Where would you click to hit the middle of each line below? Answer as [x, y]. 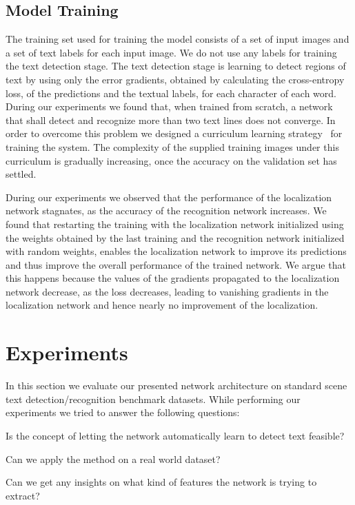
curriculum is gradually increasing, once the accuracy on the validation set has [171, 160]
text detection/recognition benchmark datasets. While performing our [153, 399]
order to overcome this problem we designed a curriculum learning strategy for [174, 133]
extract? [23, 495]
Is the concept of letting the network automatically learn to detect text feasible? [175, 435]
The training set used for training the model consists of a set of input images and [177, 39]
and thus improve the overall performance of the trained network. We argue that [176, 264]
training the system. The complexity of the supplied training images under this [172, 146]
